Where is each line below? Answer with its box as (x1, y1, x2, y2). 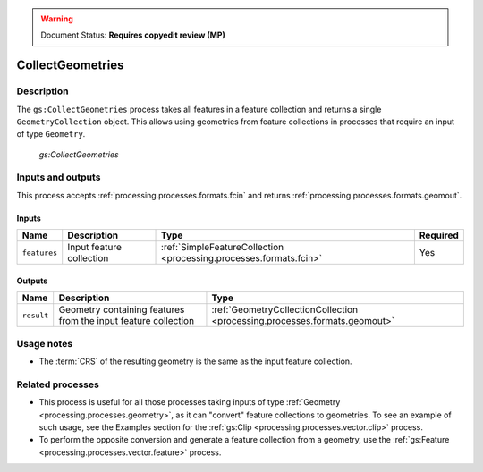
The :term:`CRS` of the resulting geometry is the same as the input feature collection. (38, 356, 352, 367)
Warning (40, 13, 73, 24)
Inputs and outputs (16, 171, 101, 183)
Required (419, 229, 460, 241)
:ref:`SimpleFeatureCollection (161, 241, 284, 254)
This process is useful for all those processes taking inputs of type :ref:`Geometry (38, 397, 341, 408)
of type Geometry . (16, 129, 86, 139)
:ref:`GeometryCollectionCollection (211, 304, 358, 316)
